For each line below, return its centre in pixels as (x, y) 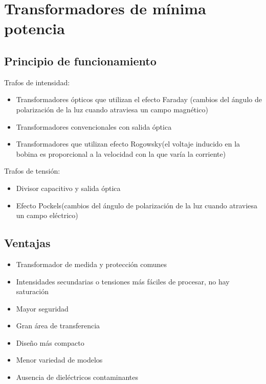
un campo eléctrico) (47, 215)
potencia (35, 28)
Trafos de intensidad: (37, 82)
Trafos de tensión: (32, 171)
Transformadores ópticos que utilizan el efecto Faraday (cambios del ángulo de (139, 99)
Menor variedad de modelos (59, 360)
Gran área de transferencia (58, 326)
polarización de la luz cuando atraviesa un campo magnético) (112, 109)
